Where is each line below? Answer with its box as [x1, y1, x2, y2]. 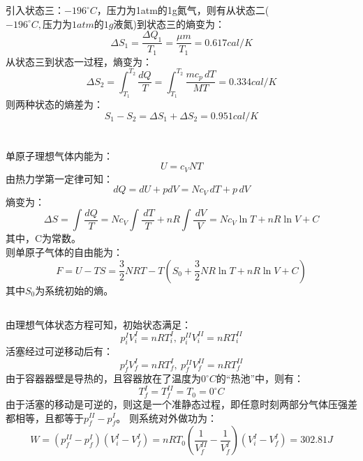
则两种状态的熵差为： [6, 96, 103, 111]
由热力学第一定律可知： [6, 171, 113, 186]
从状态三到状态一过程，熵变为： [6, 54, 152, 68]
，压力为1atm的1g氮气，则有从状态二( [96, 3, 269, 17]
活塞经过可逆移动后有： [6, 344, 113, 358]
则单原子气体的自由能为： [6, 245, 123, 259]
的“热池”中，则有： [216, 371, 304, 386]
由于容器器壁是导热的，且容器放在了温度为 [6, 371, 201, 386]
